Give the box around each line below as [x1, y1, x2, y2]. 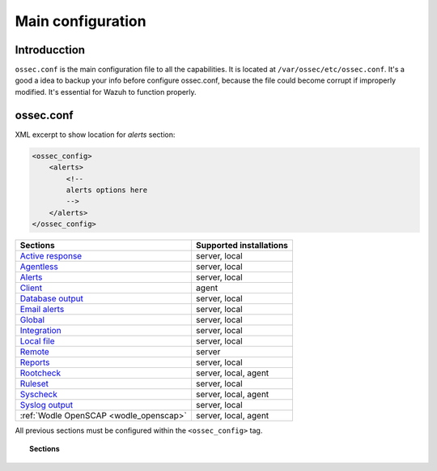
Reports [19, 357, 50, 368]
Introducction [15, 43, 85, 57]
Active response [19, 250, 83, 262]
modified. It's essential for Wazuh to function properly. [15, 87, 197, 96]
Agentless [19, 261, 58, 272]
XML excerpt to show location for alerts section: [15, 130, 176, 139]
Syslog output [19, 400, 73, 411]
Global [19, 315, 45, 326]
